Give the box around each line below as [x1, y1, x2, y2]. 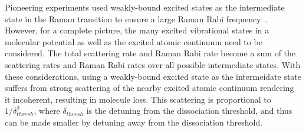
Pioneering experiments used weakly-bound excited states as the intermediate [5, 1, 285, 13]
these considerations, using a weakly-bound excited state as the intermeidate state [5, 70, 302, 82]
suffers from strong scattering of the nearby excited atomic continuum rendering [5, 82, 294, 94]
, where [34, 104, 60, 117]
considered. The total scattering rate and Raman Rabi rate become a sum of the [5, 47, 296, 59]
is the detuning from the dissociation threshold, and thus [86, 104, 292, 117]
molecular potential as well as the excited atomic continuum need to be [5, 35, 262, 48]
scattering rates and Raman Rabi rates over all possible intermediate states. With [5, 58, 301, 70]
